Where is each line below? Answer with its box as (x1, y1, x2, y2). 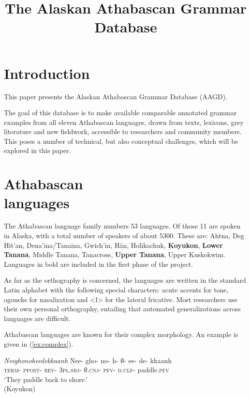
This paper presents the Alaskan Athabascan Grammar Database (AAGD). (4, 91, 228, 101)
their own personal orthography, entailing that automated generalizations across (4, 304, 241, 314)
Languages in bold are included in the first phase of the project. (4, 259, 193, 269)
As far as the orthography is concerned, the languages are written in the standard (4, 275, 246, 285)
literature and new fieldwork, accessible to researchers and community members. (4, 126, 242, 137)
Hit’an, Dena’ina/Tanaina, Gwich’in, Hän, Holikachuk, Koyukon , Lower (4, 240, 223, 250)
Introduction (4, 63, 90, 83)
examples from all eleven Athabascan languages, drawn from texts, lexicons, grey (4, 117, 244, 127)
